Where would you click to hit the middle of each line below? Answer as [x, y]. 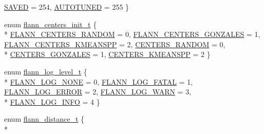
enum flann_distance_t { [44, 119]
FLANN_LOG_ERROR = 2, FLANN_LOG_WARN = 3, [98, 92]
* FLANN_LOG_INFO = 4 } [52, 101]
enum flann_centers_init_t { [51, 24]
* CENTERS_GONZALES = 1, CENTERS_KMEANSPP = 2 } [107, 54]
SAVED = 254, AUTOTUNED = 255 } [67, 7]
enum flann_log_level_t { [46, 71]
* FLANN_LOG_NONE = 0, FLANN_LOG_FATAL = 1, [99, 81]
